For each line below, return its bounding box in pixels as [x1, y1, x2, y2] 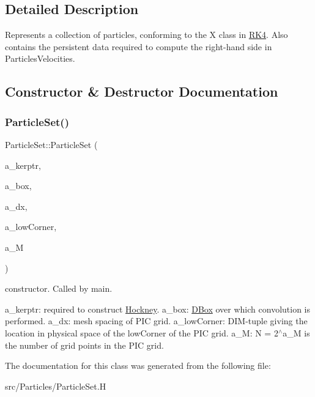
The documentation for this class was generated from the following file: [5, 359, 271, 372]
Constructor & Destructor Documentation [5, 82, 278, 101]
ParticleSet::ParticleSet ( [5, 138, 98, 150]
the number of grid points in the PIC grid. [5, 338, 164, 351]
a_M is [283, 326, 310, 339]
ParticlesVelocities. [5, 52, 75, 65]
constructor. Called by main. [5, 282, 113, 295]
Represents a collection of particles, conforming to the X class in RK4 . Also [5, 28, 288, 41]
